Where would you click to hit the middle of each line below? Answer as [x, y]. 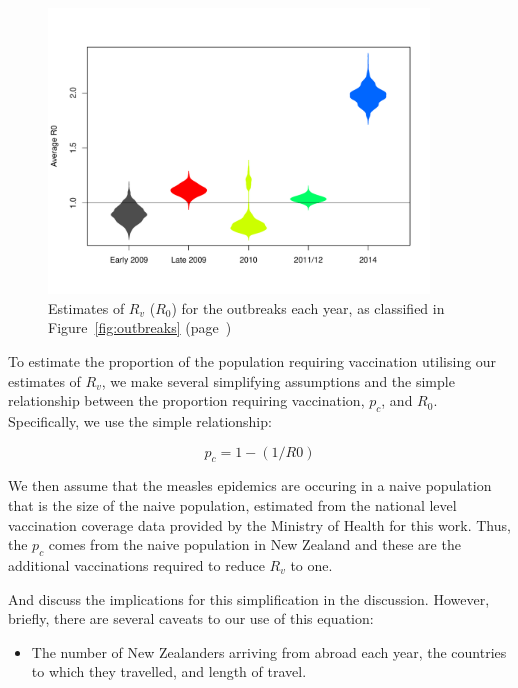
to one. [311, 564]
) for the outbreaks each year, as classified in [308, 307]
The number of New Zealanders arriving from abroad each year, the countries [269, 651]
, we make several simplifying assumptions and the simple [278, 380]
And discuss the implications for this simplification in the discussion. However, [249, 598]
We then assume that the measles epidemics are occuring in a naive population [250, 485]
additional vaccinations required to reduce [136, 564]
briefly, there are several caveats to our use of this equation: [191, 618]
